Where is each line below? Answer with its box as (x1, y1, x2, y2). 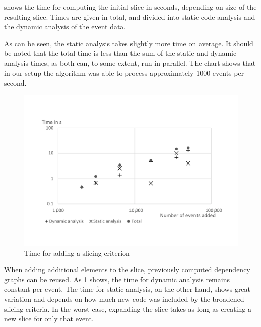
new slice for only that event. (4, 313, 94, 324)
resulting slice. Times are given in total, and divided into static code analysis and (4, 11, 255, 22)
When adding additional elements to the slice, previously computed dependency (4, 264, 250, 275)
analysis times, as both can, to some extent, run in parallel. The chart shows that (4, 57, 256, 68)
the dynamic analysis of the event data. (4, 21, 126, 32)
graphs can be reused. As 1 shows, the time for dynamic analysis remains (4, 274, 230, 284)
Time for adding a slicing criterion (24, 247, 130, 258)
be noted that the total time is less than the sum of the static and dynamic (4, 48, 237, 58)
